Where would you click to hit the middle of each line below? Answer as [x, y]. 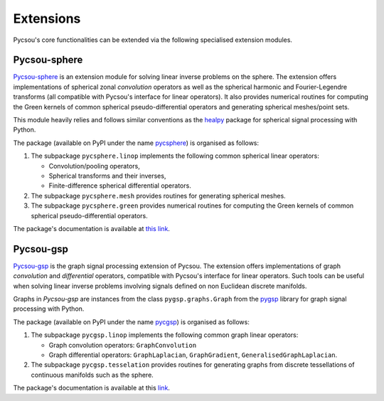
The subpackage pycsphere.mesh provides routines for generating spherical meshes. [158, 196]
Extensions [47, 18]
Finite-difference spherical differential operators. [120, 186]
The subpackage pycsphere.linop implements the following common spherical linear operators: [175, 156]
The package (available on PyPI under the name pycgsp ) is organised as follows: [132, 322]
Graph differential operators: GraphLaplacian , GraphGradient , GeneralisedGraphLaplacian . [193, 355]
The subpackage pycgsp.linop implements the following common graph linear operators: [165, 335]
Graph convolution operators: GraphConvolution [123, 345]
